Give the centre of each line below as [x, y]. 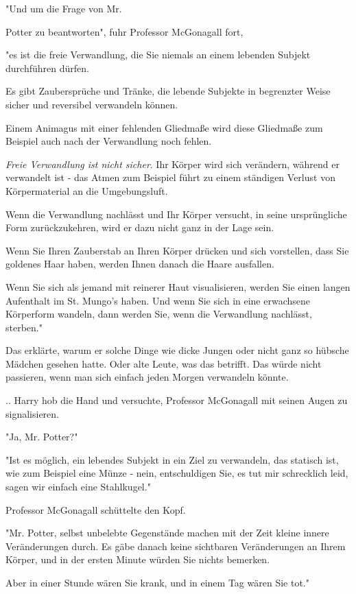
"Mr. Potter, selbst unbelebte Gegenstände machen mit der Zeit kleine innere [167, 533]
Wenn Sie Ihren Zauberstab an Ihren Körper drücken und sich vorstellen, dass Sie [177, 250]
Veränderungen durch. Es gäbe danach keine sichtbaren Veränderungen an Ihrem [176, 546]
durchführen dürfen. [47, 68]
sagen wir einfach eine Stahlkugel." [78, 487]
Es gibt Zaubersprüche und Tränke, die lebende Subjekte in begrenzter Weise [168, 91]
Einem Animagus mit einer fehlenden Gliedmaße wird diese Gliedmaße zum [164, 127]
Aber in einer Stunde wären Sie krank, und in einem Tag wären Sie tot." [157, 582]
